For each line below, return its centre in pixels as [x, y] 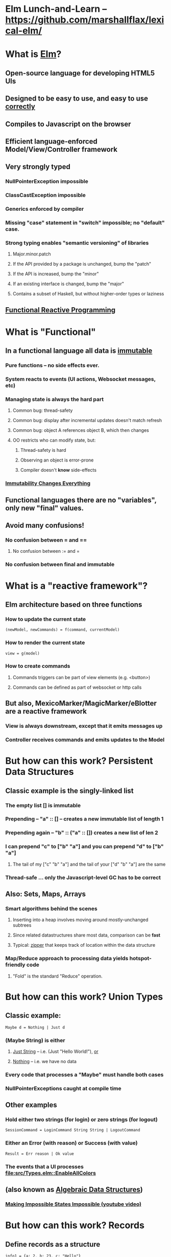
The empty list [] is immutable [43, 805]
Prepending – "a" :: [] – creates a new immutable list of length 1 [84, 819]
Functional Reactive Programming [60, 310]
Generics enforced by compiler [45, 209]
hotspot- [141, 959]
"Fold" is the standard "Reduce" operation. [58, 976]
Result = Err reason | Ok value [40, 1154]
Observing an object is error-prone [57, 460]
